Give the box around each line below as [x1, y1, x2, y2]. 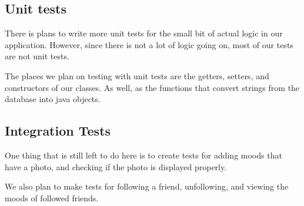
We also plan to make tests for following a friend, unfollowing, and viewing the [5, 180, 289, 193]
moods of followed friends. [5, 191, 99, 204]
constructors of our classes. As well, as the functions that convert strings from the [5, 81, 300, 93]
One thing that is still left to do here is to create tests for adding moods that [5, 148, 282, 161]
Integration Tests [5, 121, 111, 140]
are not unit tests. [5, 50, 69, 62]
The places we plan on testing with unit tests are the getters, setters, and [5, 69, 269, 82]
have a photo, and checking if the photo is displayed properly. [5, 160, 227, 173]
